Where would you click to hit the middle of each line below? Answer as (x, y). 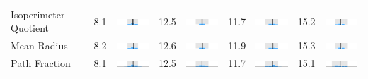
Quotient (30, 28)
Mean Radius (39, 45)
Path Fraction (41, 63)
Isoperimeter (38, 14)
